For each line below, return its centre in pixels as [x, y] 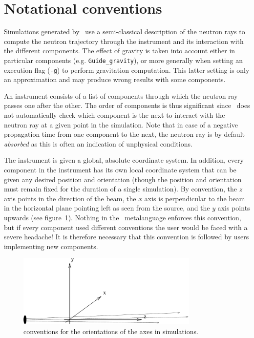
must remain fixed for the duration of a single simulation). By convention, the [120, 189]
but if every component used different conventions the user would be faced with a [126, 227]
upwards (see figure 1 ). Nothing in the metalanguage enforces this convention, [123, 217]
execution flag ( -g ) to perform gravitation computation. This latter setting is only [127, 70]
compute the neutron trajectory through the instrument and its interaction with [124, 41]
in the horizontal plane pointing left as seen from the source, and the [107, 208]
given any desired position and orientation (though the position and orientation [123, 179]
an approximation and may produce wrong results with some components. [115, 79]
